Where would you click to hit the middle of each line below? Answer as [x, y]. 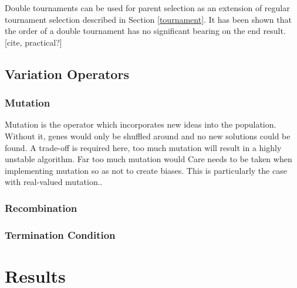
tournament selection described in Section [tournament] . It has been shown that [148, 19]
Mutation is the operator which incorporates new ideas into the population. [141, 124]
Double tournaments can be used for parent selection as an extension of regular [147, 8]
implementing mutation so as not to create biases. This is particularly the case [146, 170]
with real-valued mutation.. [54, 182]
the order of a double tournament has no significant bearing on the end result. [145, 31]
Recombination [41, 208]
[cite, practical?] [33, 42]
